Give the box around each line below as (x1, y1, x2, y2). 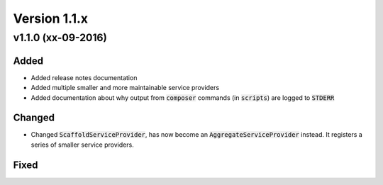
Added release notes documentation (30, 73, 138, 82)
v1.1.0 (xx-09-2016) (13, 31, 108, 44)
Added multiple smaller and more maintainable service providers (30, 84, 220, 92)
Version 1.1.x (13, 11, 89, 26)
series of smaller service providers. (30, 140, 134, 149)
